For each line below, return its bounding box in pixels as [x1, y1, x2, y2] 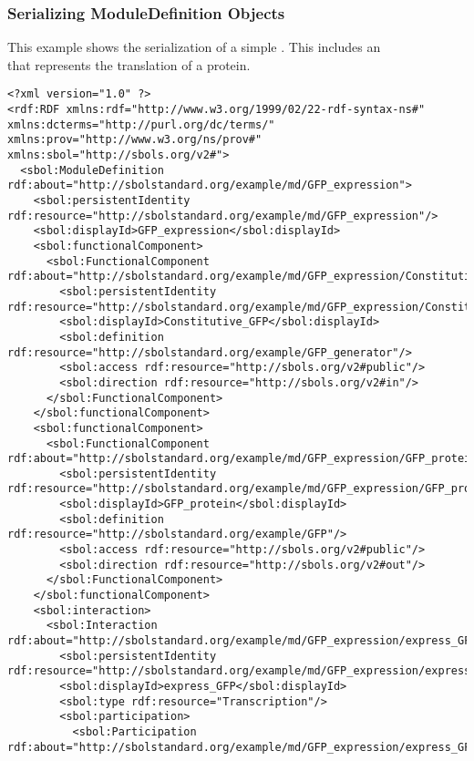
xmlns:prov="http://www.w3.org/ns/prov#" [7, 133, 263, 147]
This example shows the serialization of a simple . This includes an [7, 37, 381, 57]
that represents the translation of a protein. [7, 55, 251, 74]
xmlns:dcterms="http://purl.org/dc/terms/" [7, 118, 275, 131]
